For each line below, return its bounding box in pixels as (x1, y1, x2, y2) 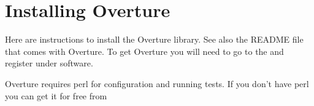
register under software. (5, 57, 93, 69)
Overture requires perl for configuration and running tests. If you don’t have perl (5, 77, 309, 90)
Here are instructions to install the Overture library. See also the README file (5, 33, 304, 46)
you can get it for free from (5, 89, 107, 102)
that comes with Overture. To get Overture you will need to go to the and (5, 44, 284, 57)
